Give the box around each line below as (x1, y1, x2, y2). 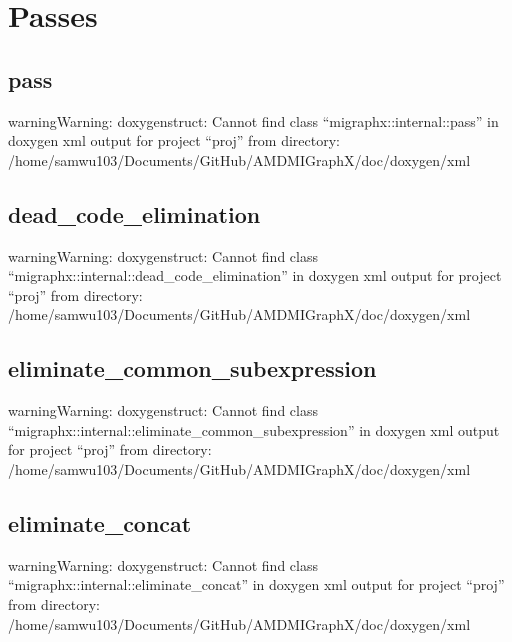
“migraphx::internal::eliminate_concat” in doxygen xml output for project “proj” (8, 574, 505, 595)
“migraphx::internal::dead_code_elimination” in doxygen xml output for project (8, 265, 502, 286)
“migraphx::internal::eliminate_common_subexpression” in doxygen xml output (8, 419, 500, 440)
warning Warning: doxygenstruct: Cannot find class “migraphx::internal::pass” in (8, 110, 499, 131)
